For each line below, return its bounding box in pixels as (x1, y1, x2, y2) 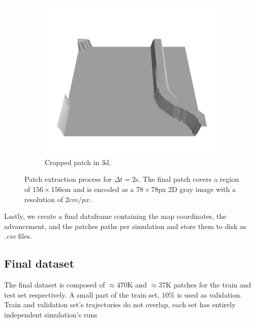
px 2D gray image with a (158, 183, 236, 194)
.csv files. (4, 231, 32, 241)
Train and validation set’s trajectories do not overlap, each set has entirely (4, 299, 236, 310)
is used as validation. (177, 289, 242, 300)
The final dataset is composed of (4, 279, 105, 290)
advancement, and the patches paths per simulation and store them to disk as (4, 220, 246, 231)
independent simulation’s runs (4, 309, 98, 319)
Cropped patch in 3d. (45, 156, 111, 167)
